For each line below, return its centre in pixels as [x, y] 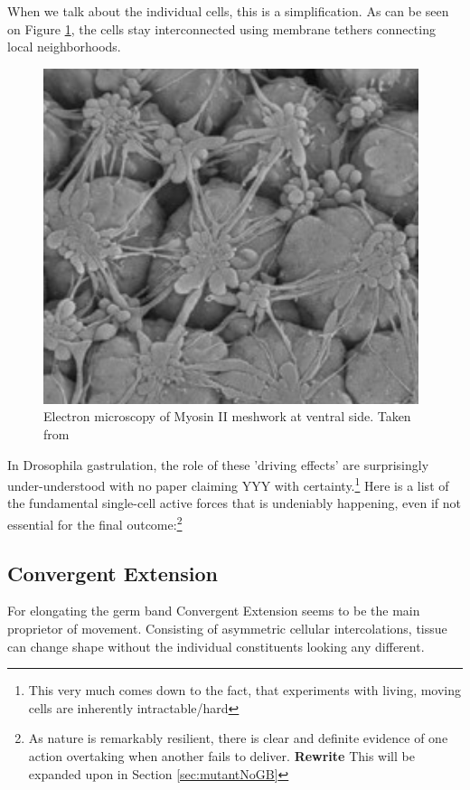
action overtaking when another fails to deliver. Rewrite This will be [221, 756]
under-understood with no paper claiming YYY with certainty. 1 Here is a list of [228, 484]
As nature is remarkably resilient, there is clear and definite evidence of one [238, 738]
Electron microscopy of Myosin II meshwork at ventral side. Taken [227, 416]
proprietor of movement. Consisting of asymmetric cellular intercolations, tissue [227, 629]
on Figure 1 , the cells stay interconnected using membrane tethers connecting [221, 28]
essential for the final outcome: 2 [95, 523]
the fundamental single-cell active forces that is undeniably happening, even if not [234, 503]
